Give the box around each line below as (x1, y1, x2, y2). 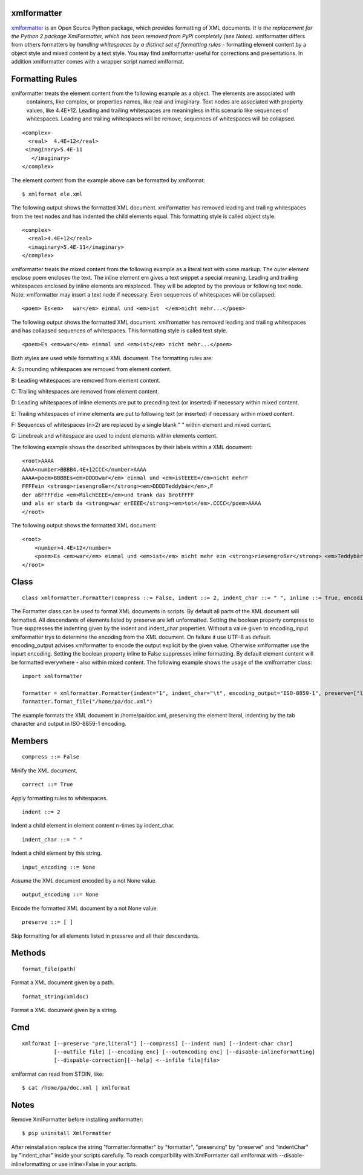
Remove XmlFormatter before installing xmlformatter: (11, 1116, 143, 1123)
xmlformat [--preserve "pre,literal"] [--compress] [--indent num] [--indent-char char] (22, 1040, 293, 1047)
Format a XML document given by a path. (11, 979, 114, 986)
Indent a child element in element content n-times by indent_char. (11, 822, 175, 829)
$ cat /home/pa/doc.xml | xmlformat (22, 1084, 131, 1091)
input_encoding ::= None (22, 863, 96, 871)
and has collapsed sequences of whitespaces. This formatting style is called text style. (11, 327, 228, 334)
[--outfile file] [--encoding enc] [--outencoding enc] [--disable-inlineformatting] (53, 1048, 316, 1055)
